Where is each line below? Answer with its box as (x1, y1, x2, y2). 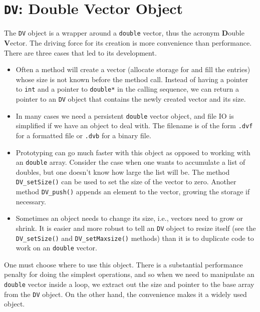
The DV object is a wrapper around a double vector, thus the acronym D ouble (4, 28, 244, 38)
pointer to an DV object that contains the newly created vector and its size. (16, 93, 246, 104)
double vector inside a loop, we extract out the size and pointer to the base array (4, 279, 254, 289)
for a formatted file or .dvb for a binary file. (16, 130, 151, 140)
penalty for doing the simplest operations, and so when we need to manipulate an (4, 269, 254, 279)
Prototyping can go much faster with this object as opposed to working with (16, 147, 250, 157)
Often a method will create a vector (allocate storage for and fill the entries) (16, 64, 250, 75)
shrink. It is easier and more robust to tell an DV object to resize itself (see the (16, 222, 256, 233)
